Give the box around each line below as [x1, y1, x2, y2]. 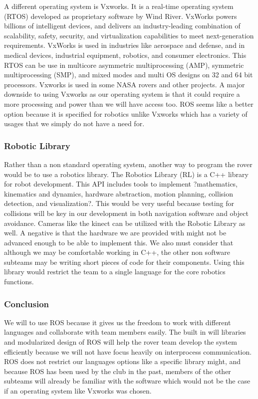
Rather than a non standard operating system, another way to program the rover [4, 159, 253, 169]
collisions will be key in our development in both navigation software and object [4, 207, 249, 218]
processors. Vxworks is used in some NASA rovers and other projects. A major [4, 79, 245, 89]
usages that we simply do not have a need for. [4, 118, 145, 129]
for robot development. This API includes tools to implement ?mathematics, [4, 179, 238, 189]
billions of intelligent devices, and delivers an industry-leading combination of [4, 20, 241, 31]
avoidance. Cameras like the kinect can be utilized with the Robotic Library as [4, 217, 246, 228]
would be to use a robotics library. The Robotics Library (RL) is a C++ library [4, 169, 249, 179]
